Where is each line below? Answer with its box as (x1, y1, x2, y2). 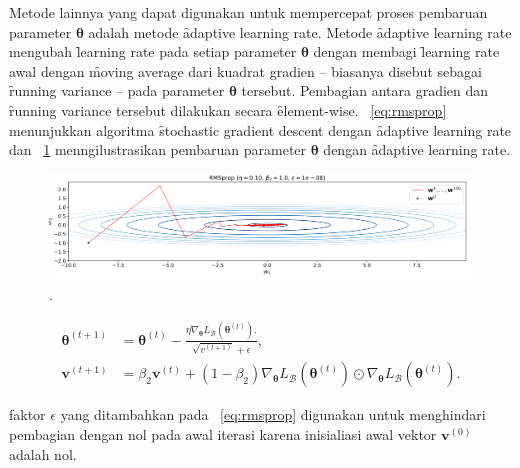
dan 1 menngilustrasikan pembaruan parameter (9, 139, 307, 160)
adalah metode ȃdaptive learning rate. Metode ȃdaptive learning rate (88, 21, 512, 42)
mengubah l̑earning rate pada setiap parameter (9, 41, 297, 62)
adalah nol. (9, 443, 77, 464)
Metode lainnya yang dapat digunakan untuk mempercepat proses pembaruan (9, 2, 488, 22)
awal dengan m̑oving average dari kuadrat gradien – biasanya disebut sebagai (9, 60, 482, 81)
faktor (9, 404, 46, 425)
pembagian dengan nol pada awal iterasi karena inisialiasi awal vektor (9, 423, 437, 444)
